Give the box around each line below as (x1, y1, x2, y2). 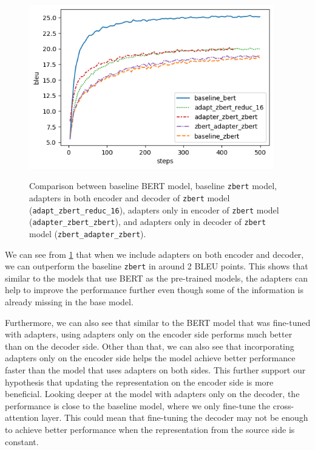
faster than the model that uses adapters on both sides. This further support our (5, 364, 306, 376)
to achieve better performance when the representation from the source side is (5, 423, 295, 435)
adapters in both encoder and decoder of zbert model (29, 192, 230, 204)
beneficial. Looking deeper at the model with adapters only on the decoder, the (5, 387, 300, 400)
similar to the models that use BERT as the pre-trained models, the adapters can (5, 271, 308, 284)
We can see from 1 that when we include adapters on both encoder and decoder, (5, 247, 304, 260)
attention (5, 411, 39, 424)
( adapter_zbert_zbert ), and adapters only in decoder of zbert (29, 215, 266, 228)
